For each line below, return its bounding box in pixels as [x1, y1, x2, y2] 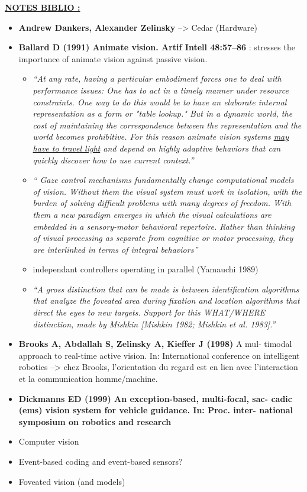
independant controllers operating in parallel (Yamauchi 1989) [33, 263, 258, 275]
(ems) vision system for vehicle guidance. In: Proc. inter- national [18, 404, 293, 416]
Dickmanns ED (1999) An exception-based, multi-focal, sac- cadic [18, 392, 292, 404]
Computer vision [18, 435, 79, 448]
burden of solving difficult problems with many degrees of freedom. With [33, 197, 292, 209]
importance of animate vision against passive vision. [18, 52, 208, 65]
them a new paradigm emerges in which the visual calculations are [33, 208, 272, 220]
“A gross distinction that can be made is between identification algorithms [33, 282, 299, 295]
